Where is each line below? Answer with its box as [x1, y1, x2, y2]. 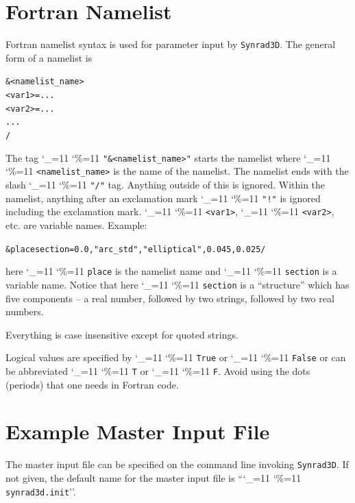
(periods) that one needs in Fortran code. [5, 377, 179, 391]
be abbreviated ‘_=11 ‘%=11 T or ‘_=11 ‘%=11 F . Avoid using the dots [5, 363, 310, 378]
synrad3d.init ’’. [5, 484, 76, 498]
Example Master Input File [5, 417, 270, 445]
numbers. [5, 304, 44, 319]
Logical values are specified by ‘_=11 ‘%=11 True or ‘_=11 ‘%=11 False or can [5, 350, 346, 365]
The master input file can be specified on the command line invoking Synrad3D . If [5, 457, 349, 471]
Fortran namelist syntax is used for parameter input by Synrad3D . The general [5, 37, 336, 51]
